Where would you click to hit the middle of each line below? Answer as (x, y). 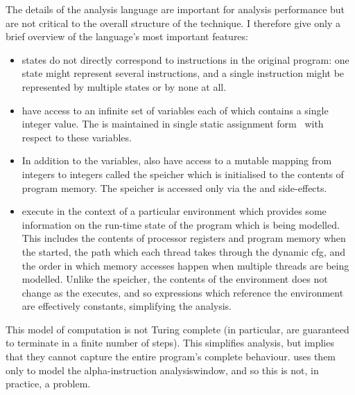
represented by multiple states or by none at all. (124, 86)
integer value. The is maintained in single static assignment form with (173, 124)
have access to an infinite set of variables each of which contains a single (175, 110)
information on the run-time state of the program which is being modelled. (181, 224)
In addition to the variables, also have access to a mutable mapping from (177, 160)
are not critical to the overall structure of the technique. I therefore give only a (173, 23)
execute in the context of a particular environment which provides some (174, 211)
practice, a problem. (48, 384)
